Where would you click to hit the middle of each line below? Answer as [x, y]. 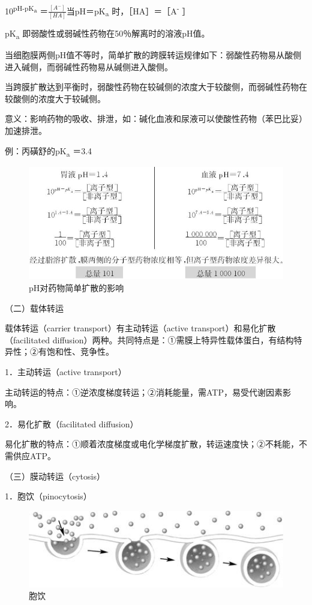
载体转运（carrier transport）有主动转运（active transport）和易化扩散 [140, 328]
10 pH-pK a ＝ [27, 10]
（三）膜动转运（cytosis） [55, 476]
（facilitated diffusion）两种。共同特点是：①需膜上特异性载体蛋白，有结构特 [154, 339]
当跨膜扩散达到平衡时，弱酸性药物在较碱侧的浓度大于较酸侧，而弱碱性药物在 [156, 87]
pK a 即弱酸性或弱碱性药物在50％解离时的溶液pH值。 [107, 34]
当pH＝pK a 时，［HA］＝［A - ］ [128, 11]
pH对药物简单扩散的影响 [76, 288]
